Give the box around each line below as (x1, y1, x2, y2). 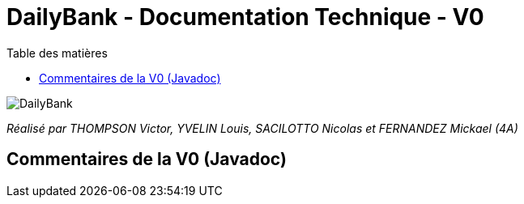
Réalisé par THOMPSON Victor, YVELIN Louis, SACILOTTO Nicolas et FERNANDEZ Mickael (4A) (6, 121, 518, 135)
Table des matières (6, 45, 108, 60)
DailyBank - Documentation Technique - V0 (6, 3, 484, 31)
